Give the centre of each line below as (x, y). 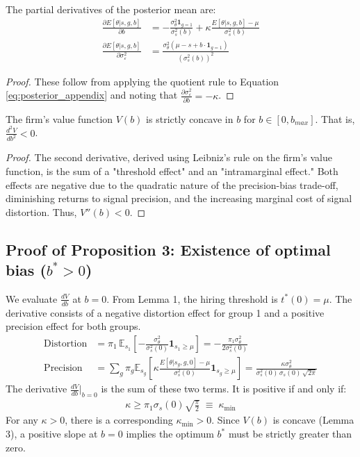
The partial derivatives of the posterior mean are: (111, 9)
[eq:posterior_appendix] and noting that (92, 95)
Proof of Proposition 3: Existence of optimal (168, 249)
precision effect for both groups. (73, 326)
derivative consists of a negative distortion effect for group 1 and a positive (165, 312)
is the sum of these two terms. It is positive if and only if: (224, 389)
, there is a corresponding (119, 420)
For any (22, 420)
